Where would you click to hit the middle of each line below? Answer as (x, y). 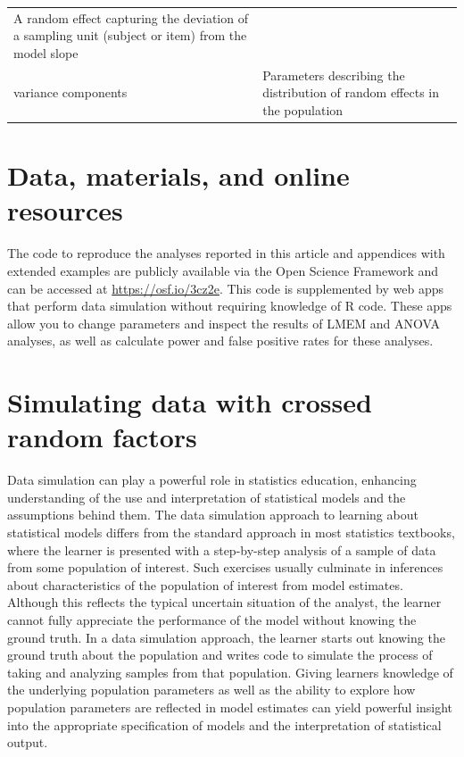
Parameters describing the (334, 75)
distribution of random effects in (351, 92)
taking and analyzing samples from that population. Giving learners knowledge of (230, 672)
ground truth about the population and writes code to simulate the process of (220, 655)
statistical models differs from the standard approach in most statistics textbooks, (231, 532)
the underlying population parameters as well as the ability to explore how (211, 690)
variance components (70, 92)
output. (28, 742)
